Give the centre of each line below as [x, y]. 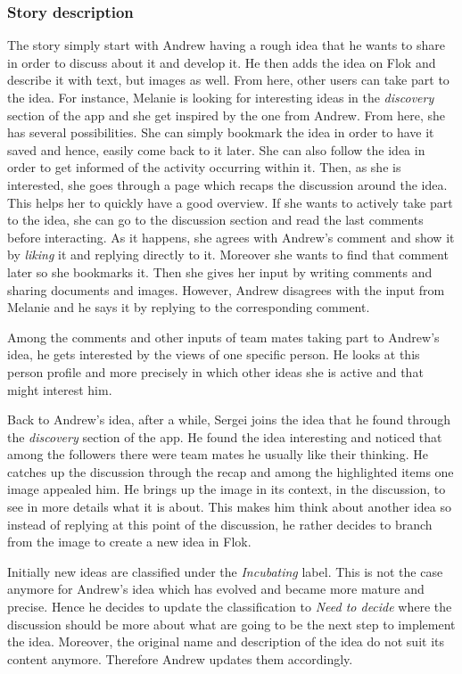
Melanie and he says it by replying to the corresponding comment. [189, 307]
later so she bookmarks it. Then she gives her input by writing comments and [220, 271]
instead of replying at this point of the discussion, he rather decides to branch [220, 524]
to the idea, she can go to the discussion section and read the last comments [215, 220]
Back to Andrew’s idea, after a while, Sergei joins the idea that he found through [229, 419]
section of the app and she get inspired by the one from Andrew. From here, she [227, 115]
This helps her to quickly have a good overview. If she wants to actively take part [230, 202]
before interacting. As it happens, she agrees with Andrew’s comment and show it [231, 237]
